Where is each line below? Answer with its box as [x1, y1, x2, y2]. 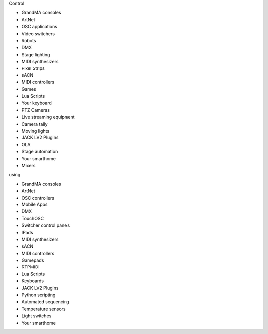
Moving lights [21, 128, 50, 134]
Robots [21, 37, 36, 43]
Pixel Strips [21, 65, 45, 71]
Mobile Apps [21, 201, 48, 207]
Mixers [21, 162, 36, 168]
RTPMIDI [21, 264, 40, 270]
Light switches [21, 313, 52, 319]
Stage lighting [21, 51, 50, 57]
